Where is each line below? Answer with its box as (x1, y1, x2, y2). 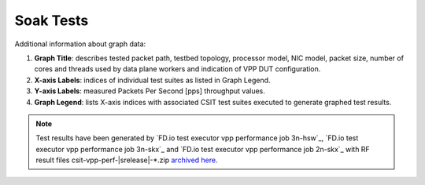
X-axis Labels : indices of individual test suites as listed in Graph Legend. (34, 75, 271, 85)
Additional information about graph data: (14, 39, 146, 49)
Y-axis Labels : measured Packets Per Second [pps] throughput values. (34, 86, 265, 96)
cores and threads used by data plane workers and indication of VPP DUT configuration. (34, 64, 321, 74)
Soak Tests (14, 12, 89, 29)
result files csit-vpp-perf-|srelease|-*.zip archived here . (35, 155, 218, 165)
